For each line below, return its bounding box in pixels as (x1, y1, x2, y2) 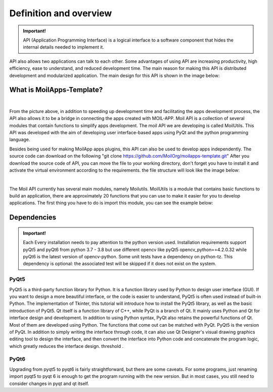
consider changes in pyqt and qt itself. (9, 380, 89, 386)
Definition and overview (9, 8, 112, 19)
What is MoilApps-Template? (9, 86, 103, 94)
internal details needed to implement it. (23, 44, 105, 50)
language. (9, 137, 30, 143)
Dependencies (9, 213, 57, 222)
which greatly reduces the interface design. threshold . (9, 343, 124, 349)
